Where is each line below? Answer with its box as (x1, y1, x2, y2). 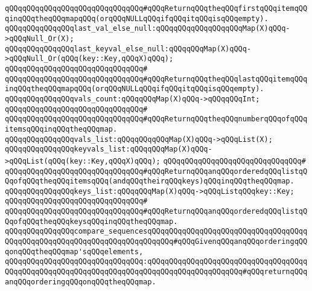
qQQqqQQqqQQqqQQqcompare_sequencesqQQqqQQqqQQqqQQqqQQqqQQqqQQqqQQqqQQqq (5, 227, 308, 236)
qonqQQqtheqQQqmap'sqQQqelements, (5, 247, 144, 256)
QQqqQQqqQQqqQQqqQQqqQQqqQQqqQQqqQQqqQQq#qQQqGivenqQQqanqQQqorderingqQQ (5, 237, 308, 246)
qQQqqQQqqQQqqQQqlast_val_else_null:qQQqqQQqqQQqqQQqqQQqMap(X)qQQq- (5, 24, 290, 33)
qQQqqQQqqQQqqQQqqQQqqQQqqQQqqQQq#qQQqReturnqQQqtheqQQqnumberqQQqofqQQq (5, 115, 308, 124)
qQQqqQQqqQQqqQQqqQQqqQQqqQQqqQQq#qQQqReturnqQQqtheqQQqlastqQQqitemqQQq (5, 74, 308, 83)
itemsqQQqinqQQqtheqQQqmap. (5, 124, 118, 133)
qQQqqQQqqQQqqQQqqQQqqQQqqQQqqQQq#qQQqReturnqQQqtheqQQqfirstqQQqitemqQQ (5, 4, 308, 13)
